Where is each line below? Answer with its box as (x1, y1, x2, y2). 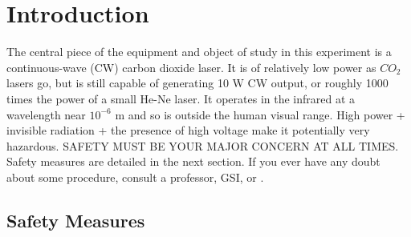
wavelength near (6, 106, 86, 123)
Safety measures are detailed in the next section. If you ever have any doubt (6, 153, 380, 170)
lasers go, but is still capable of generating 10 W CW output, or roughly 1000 (6, 74, 389, 91)
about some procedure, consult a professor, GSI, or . (6, 168, 264, 185)
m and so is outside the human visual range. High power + (115, 106, 405, 123)
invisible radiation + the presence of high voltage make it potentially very (6, 122, 370, 139)
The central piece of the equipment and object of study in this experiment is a (6, 43, 392, 60)
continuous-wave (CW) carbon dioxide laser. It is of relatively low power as (6, 58, 376, 75)
